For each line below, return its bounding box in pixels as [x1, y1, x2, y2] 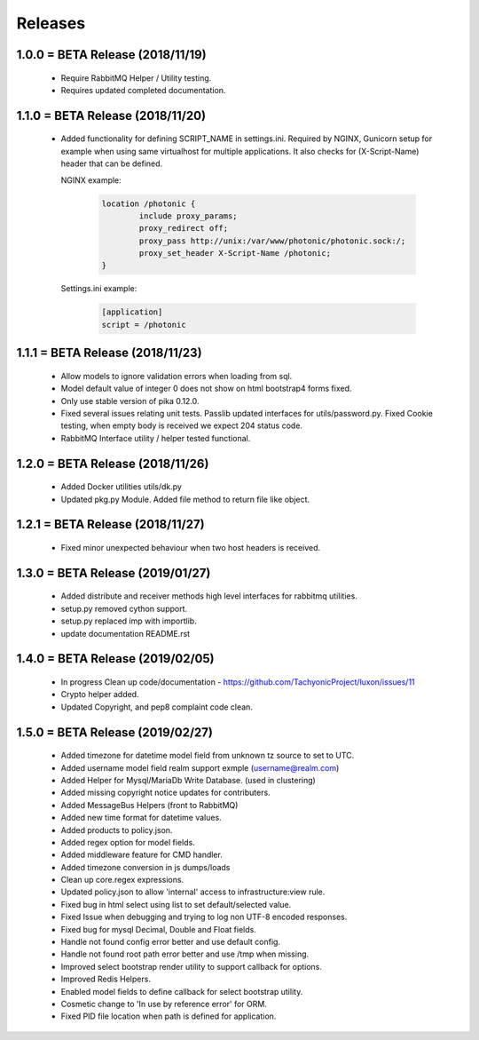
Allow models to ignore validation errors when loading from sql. [60, 370, 293, 381]
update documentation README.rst [60, 628, 191, 639]
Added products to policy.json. [60, 824, 173, 835]
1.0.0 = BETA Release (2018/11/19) [16, 47, 208, 62]
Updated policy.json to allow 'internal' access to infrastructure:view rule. [60, 886, 326, 897]
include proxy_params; [138, 210, 239, 221]
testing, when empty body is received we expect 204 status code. [60, 420, 303, 431]
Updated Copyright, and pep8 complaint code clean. [60, 702, 253, 712]
